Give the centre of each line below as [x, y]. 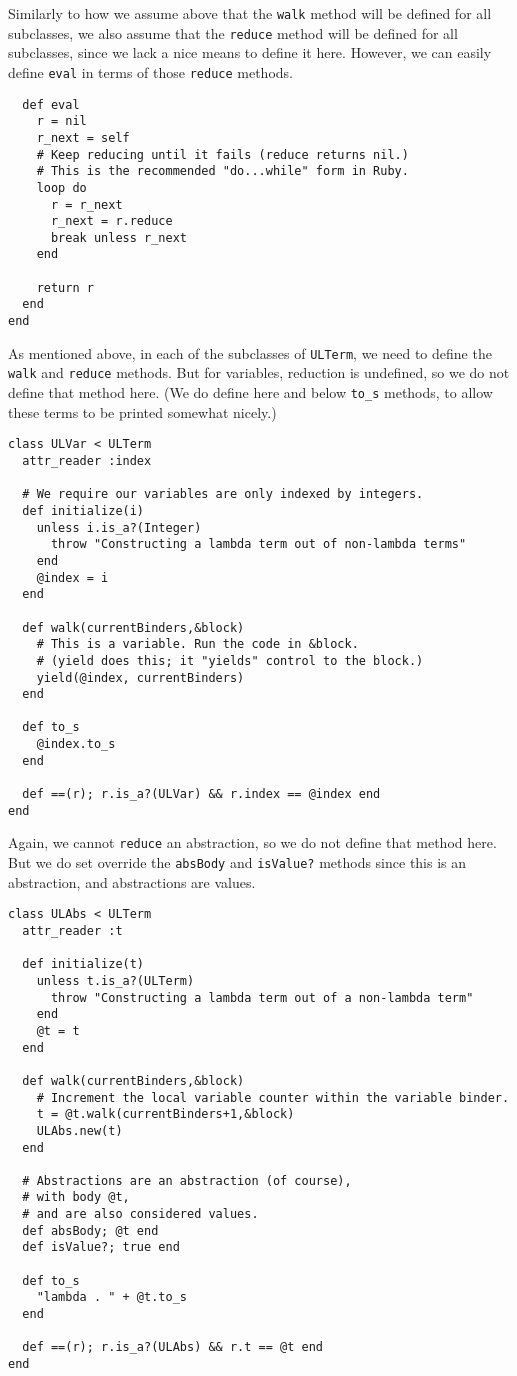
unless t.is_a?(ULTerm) [115, 980]
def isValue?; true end [101, 1247]
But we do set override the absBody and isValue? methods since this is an [237, 862]
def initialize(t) [83, 964]
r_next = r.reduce [111, 221]
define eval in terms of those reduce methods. [150, 71]
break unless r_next [118, 237]
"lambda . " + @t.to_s [111, 1297]
